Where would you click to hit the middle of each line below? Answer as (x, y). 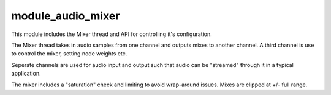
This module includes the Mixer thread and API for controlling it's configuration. (112, 34)
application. (26, 74)
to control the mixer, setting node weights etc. (69, 54)
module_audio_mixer (66, 16)
